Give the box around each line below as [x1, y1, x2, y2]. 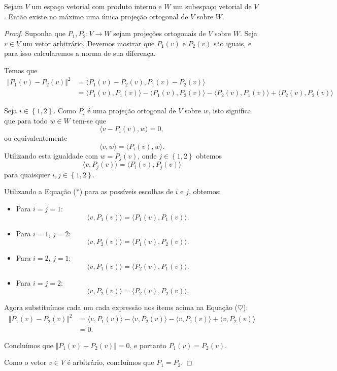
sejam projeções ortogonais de [113, 28, 206, 39]
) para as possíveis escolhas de [79, 186, 174, 197]
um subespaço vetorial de [173, 1, 252, 11]
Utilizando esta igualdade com [4, 150, 98, 161]
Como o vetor [4, 357, 47, 367]
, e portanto [129, 339, 166, 350]
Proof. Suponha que [4, 28, 65, 39]
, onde [138, 150, 157, 161]
